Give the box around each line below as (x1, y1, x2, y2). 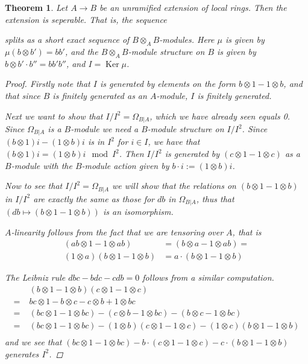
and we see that (5, 336, 62, 348)
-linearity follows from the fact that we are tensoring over (11, 225, 224, 238)
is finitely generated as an (52, 89, 147, 101)
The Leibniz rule (5, 271, 66, 284)
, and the (64, 45, 98, 57)
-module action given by (81, 159, 169, 171)
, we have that (148, 135, 200, 148)
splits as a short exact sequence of (5, 33, 130, 46)
